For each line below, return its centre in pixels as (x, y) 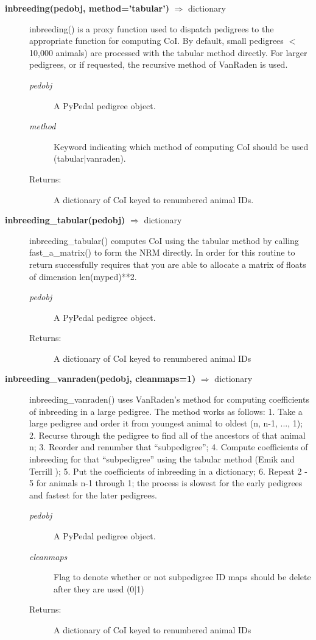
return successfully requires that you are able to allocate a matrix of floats (168, 264)
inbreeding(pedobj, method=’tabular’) (87, 8)
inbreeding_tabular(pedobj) (65, 220)
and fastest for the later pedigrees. (93, 494)
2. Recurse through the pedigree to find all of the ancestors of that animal (167, 435)
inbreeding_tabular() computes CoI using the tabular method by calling (164, 240)
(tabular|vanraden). (90, 158)
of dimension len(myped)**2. (83, 276)
